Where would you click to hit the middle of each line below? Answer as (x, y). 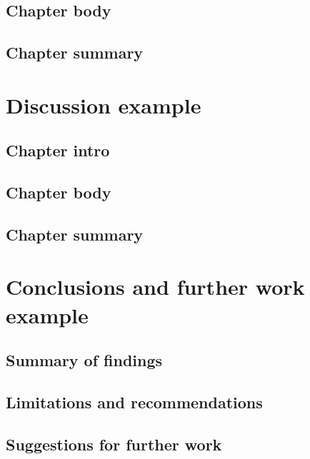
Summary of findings (84, 360)
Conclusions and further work (155, 287)
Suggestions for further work (114, 444)
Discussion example (104, 105)
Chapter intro (58, 150)
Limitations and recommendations (134, 402)
